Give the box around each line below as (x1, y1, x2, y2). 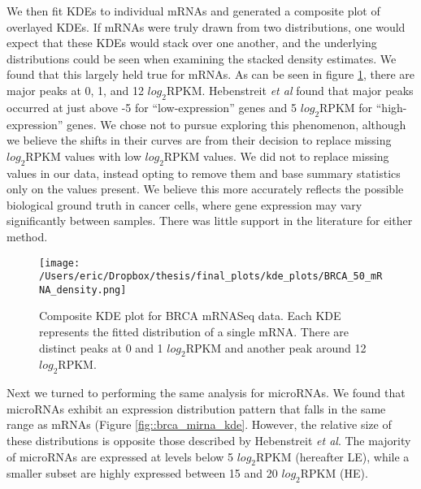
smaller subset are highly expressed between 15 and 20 (7, 465, 278, 482)
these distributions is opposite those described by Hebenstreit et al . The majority (7, 432, 411, 449)
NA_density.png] (39, 283, 127, 296)
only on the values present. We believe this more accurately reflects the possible (7, 180, 404, 197)
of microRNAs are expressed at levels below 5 (7, 448, 234, 465)
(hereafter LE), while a (295, 448, 410, 465)
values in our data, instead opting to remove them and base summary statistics (7, 164, 401, 181)
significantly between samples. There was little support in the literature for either (7, 212, 413, 229)
